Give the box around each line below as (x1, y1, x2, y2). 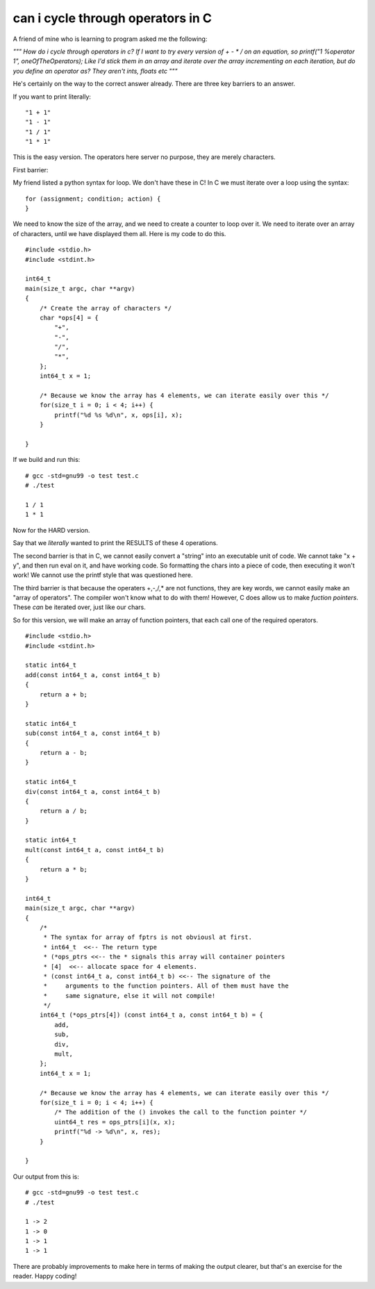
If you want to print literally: (12, 92, 92, 101)
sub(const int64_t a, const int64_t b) (25, 729, 161, 738)
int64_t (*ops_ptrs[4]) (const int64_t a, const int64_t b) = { (39, 1011, 263, 1019)
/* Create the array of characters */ (39, 304, 172, 312)
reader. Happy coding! (12, 1272, 77, 1281)
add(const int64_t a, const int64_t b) (25, 671, 161, 679)
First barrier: (12, 165, 49, 174)
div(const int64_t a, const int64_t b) (25, 788, 161, 795)
